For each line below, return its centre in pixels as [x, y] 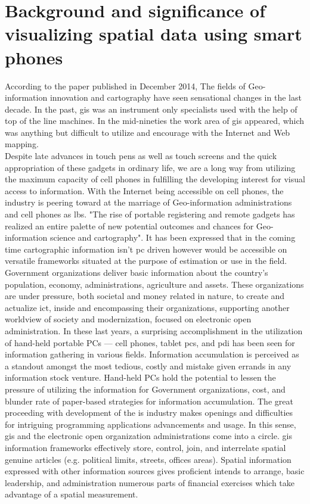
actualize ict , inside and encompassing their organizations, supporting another [147, 307]
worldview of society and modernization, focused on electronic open [128, 319]
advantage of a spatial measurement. [72, 494]
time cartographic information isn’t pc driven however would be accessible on [146, 249]
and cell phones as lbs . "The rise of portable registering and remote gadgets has [150, 214]
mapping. [22, 144]
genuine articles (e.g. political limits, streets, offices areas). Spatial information [148, 459]
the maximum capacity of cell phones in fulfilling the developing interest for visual [155, 179]
